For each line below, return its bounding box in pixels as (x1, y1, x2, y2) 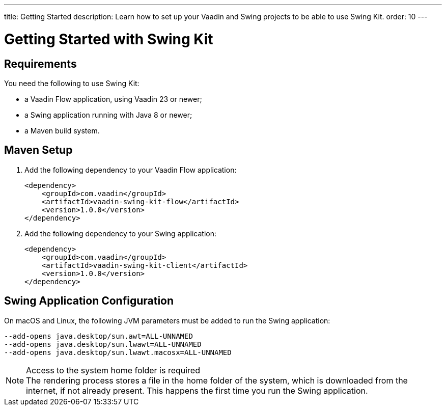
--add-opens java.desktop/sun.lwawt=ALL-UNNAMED (4, 340, 202, 348)
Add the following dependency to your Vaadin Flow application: (24, 165, 237, 174)
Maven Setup (4, 144, 73, 157)
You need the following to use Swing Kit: (4, 78, 140, 88)
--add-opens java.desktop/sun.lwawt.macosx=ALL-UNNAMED (4, 348, 232, 357)
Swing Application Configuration (4, 294, 174, 308)
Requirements (4, 57, 77, 70)
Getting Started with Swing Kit (4, 30, 213, 48)
